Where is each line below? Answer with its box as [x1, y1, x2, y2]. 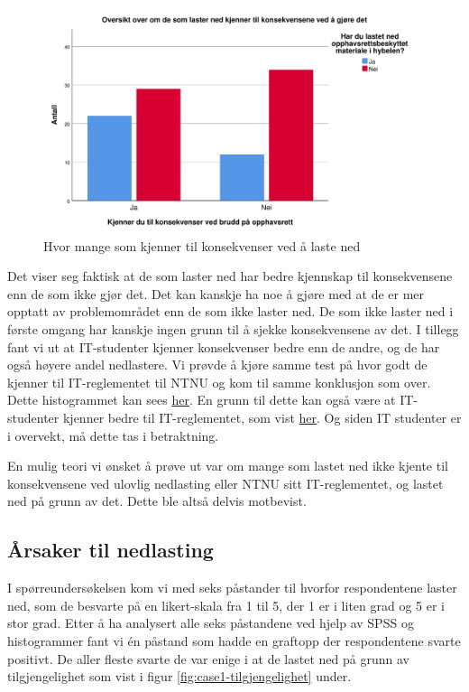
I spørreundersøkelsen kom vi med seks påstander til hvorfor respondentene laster [7, 578, 457, 597]
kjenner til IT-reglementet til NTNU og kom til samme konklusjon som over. [7, 372, 431, 391]
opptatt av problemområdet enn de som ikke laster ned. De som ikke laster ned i [7, 302, 454, 321]
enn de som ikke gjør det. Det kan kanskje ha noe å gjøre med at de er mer [7, 284, 425, 303]
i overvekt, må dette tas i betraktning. [7, 425, 219, 444]
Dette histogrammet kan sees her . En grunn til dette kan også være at [7, 390, 396, 409]
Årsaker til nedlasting [7, 536, 214, 564]
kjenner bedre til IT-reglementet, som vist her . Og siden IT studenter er [62, 408, 462, 427]
